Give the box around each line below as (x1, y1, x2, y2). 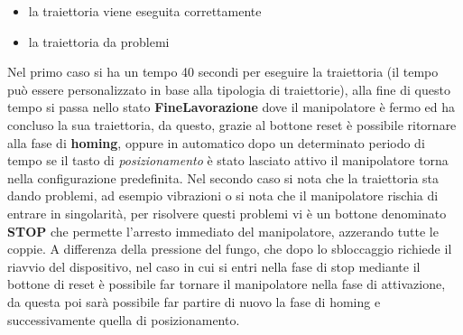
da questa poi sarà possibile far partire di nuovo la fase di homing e (7, 292, 381, 311)
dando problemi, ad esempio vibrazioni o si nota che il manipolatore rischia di (7, 186, 439, 205)
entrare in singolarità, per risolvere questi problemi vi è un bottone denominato (7, 203, 447, 222)
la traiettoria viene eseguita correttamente (28, 2, 262, 20)
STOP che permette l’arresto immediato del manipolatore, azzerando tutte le (7, 221, 439, 240)
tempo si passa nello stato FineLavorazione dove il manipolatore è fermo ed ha (7, 98, 456, 116)
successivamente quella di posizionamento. (7, 310, 240, 329)
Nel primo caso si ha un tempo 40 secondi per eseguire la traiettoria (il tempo (7, 62, 439, 81)
